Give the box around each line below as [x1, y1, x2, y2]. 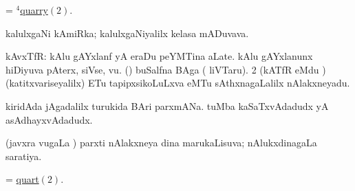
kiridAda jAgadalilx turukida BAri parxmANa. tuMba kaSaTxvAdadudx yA [6, 98, 329, 113]
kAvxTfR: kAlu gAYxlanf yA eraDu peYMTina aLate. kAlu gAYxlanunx [6, 49, 313, 63]
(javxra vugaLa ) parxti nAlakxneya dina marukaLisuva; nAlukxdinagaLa [6, 135, 317, 150]
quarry [20, 3, 48, 16]
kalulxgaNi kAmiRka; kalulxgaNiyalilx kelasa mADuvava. [6, 25, 249, 40]
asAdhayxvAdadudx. [6, 112, 93, 126]
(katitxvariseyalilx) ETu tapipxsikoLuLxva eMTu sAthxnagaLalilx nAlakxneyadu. [6, 76, 350, 90]
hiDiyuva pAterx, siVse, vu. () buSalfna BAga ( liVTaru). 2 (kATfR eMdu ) [6, 62, 326, 76]
